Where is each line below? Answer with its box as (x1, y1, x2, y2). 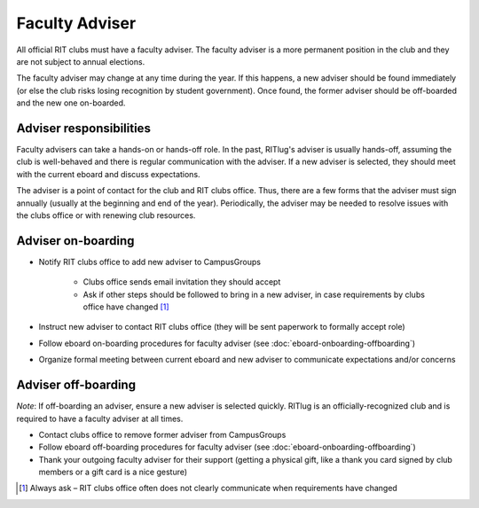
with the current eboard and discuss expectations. (16, 168, 200, 179)
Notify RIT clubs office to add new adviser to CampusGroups (38, 256, 262, 267)
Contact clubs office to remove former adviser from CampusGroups (38, 429, 287, 440)
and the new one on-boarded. (16, 98, 126, 108)
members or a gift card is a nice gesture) (38, 466, 188, 478)
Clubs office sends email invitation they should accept (82, 277, 281, 287)
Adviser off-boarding (16, 378, 137, 393)
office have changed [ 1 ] (82, 301, 169, 312)
